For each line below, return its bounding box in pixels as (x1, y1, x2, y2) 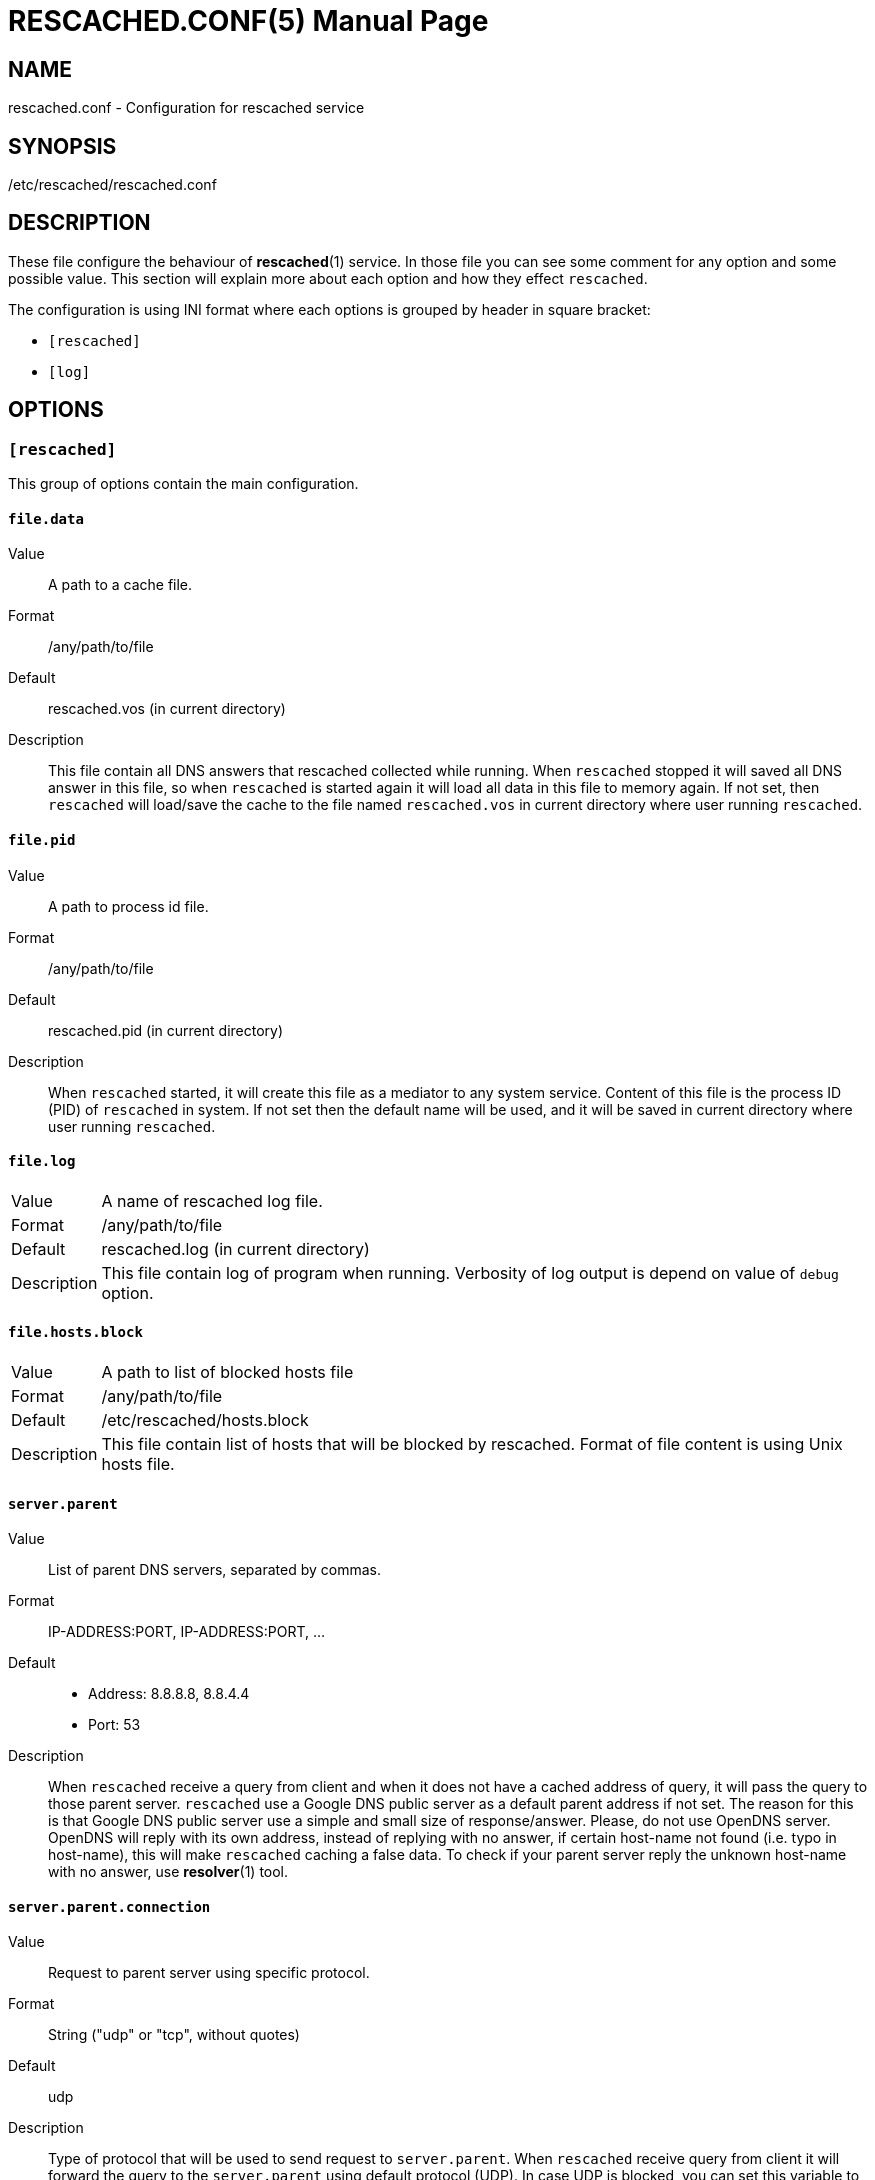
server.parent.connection (8, 1898, 211, 1915)
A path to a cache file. (48, 576, 193, 594)
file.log (8, 1153, 76, 1170)
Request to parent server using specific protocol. (48, 1964, 370, 1982)
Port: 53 (88, 1716, 141, 1734)
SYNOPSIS (8, 133, 117, 159)
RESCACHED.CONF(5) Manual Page (8, 4, 489, 38)
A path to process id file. (48, 897, 209, 915)
